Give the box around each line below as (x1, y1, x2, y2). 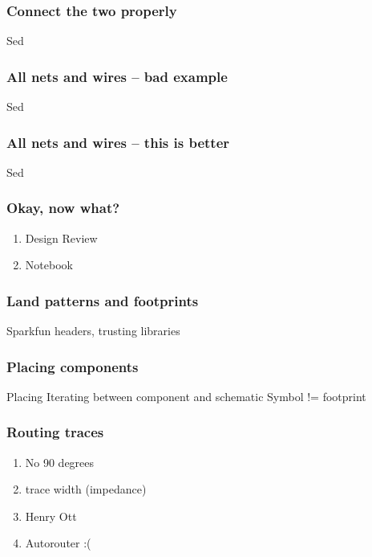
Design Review (25, 229, 98, 246)
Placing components (6, 356, 139, 376)
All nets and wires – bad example (6, 66, 228, 86)
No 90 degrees (25, 453, 95, 470)
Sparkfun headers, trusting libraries (6, 322, 180, 339)
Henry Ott (25, 507, 77, 524)
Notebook (25, 256, 73, 273)
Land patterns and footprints (6, 290, 199, 310)
